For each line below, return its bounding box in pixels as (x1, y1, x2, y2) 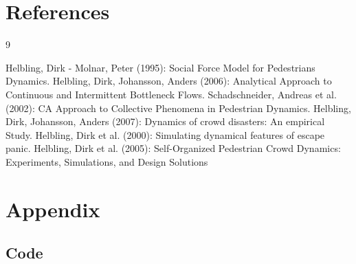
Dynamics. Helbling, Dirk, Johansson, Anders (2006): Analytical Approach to (5, 74, 332, 88)
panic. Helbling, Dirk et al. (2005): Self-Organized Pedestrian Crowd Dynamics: (5, 141, 341, 155)
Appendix (5, 195, 100, 223)
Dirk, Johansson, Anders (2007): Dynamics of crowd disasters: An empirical (5, 114, 325, 129)
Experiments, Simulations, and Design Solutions (5, 154, 208, 168)
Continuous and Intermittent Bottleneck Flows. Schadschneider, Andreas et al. (5, 87, 337, 101)
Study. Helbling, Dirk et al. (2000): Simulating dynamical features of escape (5, 127, 325, 142)
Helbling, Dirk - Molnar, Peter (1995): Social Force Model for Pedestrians (5, 60, 315, 74)
